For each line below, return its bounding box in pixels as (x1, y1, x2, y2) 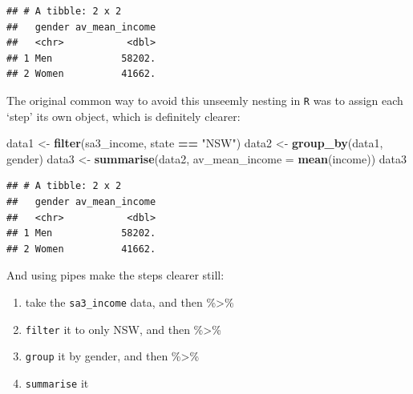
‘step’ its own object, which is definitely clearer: (6, 107, 241, 124)
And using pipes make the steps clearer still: (6, 267, 225, 283)
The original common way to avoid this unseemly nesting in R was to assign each (6, 91, 403, 108)
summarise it (25, 374, 89, 391)
